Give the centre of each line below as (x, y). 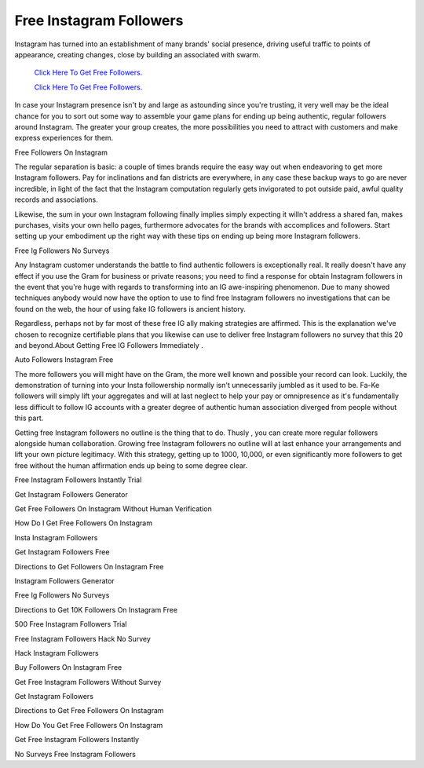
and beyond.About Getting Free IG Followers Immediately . (109, 345)
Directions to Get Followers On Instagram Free (89, 566)
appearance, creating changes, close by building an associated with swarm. (137, 54)
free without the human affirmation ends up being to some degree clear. (131, 465)
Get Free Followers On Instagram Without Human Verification (113, 509)
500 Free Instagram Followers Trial (71, 624)
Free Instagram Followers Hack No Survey (82, 638)
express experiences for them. (64, 138)
